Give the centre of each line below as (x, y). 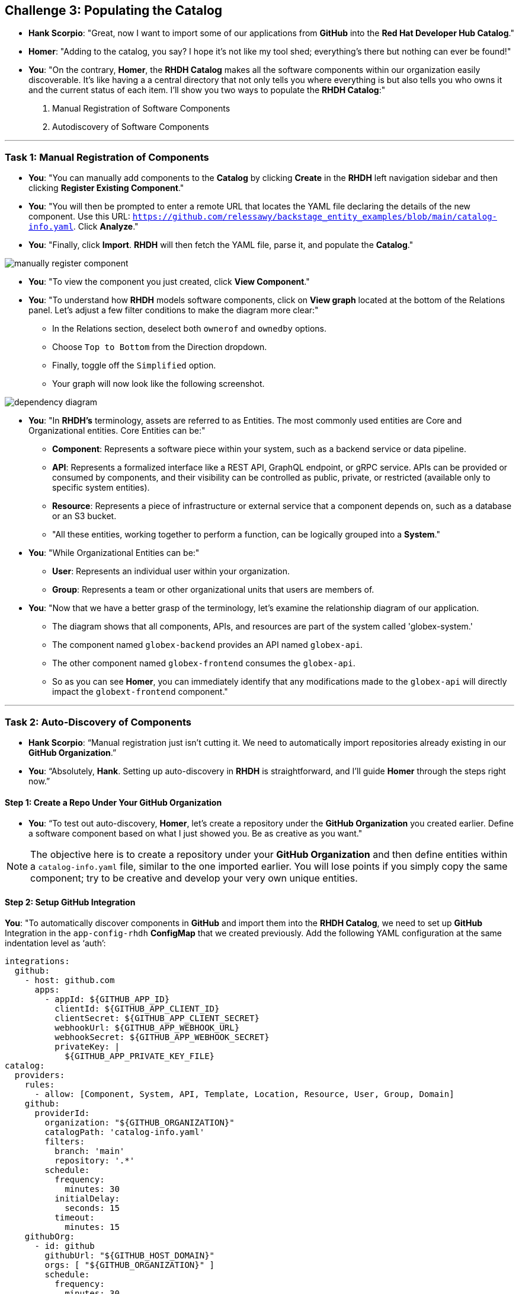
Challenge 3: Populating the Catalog (114, 10)
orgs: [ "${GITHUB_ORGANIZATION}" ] (130, 1265)
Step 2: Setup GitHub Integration (70, 902)
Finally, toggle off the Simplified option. (134, 365)
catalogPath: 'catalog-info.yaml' (125, 1132)
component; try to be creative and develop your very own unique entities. (194, 878)
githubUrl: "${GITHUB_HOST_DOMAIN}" (130, 1256)
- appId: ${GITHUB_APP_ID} (107, 999)
